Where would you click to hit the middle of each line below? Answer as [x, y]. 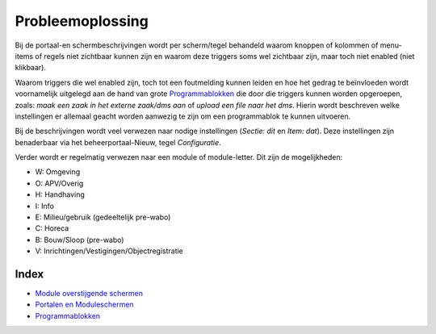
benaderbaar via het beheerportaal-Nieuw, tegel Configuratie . [118, 142]
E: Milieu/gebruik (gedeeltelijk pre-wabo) [103, 217]
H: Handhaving [60, 194]
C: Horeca [52, 228]
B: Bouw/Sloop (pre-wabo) [80, 240]
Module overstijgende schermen [89, 294]
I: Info [44, 206]
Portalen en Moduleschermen [84, 305]
